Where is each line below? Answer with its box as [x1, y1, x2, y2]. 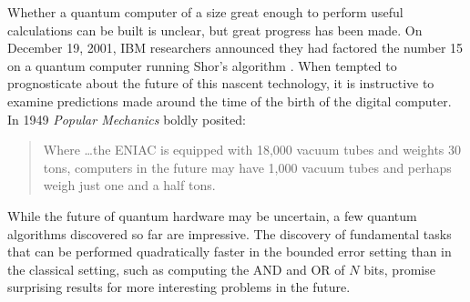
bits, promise [363, 259, 435, 278]
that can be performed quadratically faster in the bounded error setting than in [7, 242, 452, 261]
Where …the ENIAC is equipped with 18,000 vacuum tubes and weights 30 [43, 140, 462, 159]
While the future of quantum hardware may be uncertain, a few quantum [7, 206, 417, 225]
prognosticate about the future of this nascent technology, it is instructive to [7, 74, 434, 93]
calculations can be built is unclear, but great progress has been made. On [7, 20, 423, 39]
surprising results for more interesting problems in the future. [7, 277, 351, 297]
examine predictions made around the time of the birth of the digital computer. [7, 91, 452, 110]
